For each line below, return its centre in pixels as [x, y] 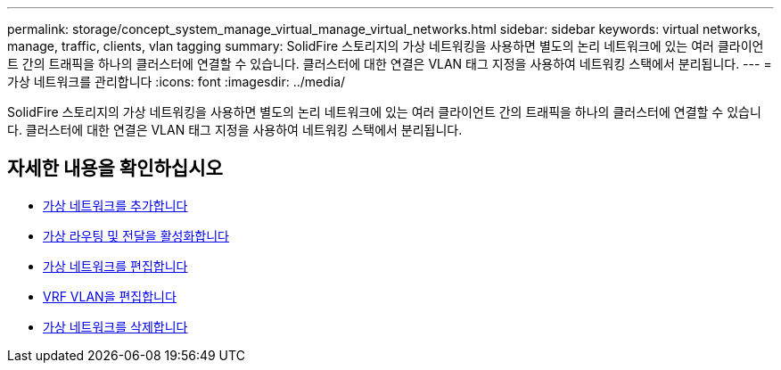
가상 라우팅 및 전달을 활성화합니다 [136, 235]
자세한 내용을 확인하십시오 [115, 169]
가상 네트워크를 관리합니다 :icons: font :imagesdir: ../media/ [177, 82]
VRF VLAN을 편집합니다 [110, 296]
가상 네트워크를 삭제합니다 [115, 326]
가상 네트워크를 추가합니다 [115, 205]
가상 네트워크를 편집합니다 [115, 266]
